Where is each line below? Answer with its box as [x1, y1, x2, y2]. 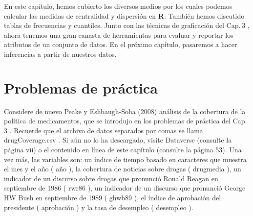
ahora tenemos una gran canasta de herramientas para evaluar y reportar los [4, 29, 233, 40]
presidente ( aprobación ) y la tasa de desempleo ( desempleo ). [4, 202, 193, 212]
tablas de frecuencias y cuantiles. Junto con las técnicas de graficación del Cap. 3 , [4, 20, 250, 30]
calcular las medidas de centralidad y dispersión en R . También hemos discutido [4, 10, 245, 21]
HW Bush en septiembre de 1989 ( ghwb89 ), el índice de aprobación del [4, 192, 221, 203]
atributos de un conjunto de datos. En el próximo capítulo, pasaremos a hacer [4, 39, 237, 49]
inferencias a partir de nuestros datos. [4, 48, 117, 59]
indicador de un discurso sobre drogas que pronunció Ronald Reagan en [4, 173, 218, 183]
